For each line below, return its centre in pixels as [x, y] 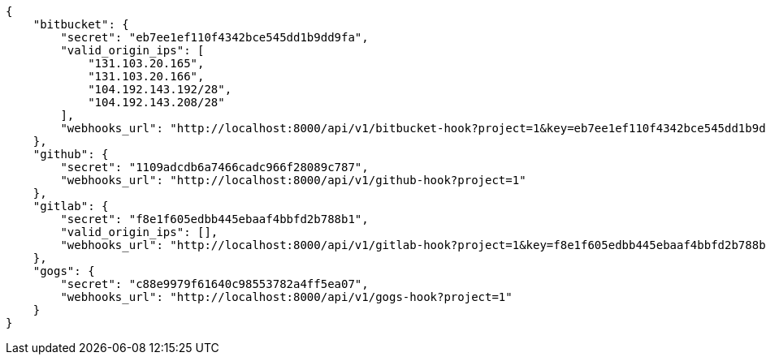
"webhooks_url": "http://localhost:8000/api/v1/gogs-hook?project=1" [286, 297]
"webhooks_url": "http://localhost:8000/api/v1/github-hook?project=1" [293, 180]
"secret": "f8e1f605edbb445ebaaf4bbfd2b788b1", [214, 219]
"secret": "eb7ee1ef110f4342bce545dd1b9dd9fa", [214, 37]
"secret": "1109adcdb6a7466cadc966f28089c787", [214, 167]
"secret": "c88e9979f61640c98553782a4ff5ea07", [214, 284]
